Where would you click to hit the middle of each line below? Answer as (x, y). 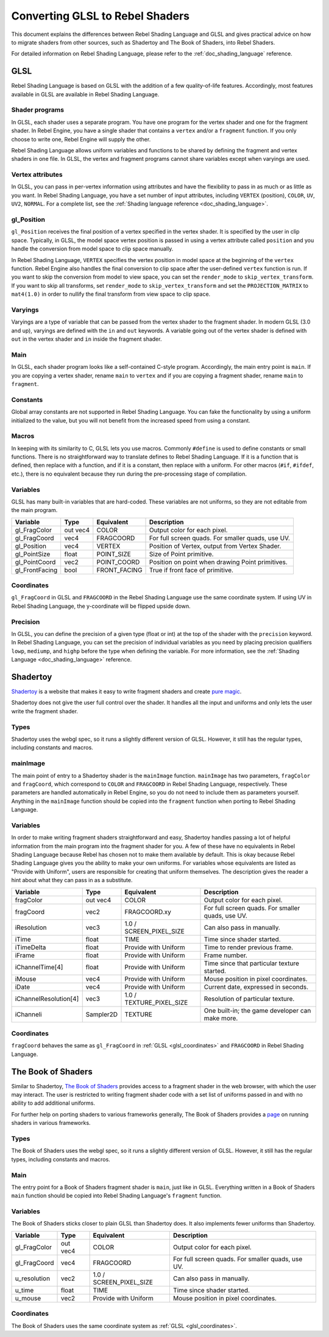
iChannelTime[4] (39, 967)
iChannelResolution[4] (47, 999)
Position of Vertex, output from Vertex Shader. (215, 546)
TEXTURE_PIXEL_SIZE (156, 1002)
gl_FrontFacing (36, 570)
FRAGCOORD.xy (148, 911)
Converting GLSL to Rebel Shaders (101, 16)
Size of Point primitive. (182, 554)
